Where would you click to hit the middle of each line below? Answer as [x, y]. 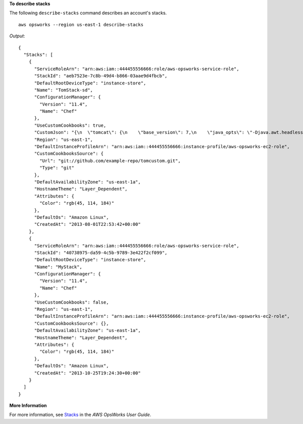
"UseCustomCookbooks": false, [71, 302]
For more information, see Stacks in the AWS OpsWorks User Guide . [80, 415]
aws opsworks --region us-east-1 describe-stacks [81, 25]
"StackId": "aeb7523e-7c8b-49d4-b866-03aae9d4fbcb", [101, 76]
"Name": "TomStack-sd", [64, 90]
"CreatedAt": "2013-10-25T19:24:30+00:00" [87, 373]
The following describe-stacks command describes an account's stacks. [88, 13]
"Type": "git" [57, 168]
